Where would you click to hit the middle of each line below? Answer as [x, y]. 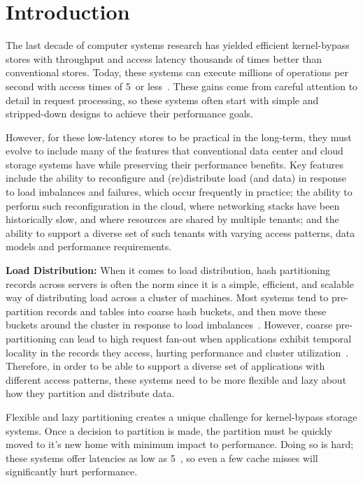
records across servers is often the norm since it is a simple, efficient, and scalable [180, 283]
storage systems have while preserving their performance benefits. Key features [175, 164]
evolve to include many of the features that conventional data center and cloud [175, 151]
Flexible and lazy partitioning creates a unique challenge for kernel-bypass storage [181, 416]
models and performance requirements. [89, 246]
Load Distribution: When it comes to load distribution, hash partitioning [168, 270]
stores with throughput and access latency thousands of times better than [164, 58]
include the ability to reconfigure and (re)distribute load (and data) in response [176, 178]
